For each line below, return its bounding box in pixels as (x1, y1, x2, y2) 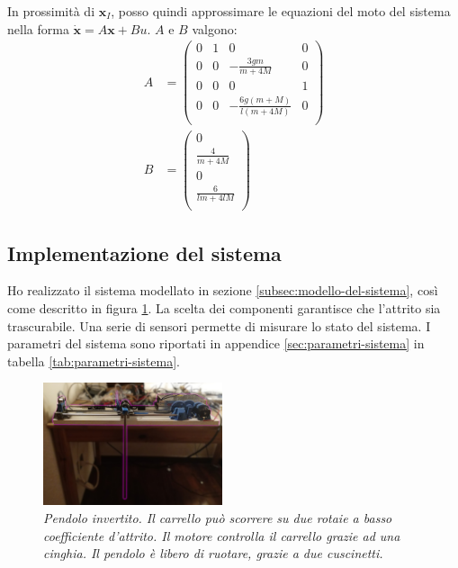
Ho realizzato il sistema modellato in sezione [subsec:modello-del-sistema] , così (7, 281, 438, 300)
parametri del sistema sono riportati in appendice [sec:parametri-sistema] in (7, 334, 425, 353)
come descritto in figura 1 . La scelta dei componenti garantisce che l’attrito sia (7, 298, 441, 317)
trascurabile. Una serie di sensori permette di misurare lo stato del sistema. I (7, 316, 431, 335)
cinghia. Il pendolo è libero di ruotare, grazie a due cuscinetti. (43, 544, 383, 563)
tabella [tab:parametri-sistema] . (7, 351, 180, 370)
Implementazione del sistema (7, 239, 282, 266)
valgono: (192, 19, 238, 38)
